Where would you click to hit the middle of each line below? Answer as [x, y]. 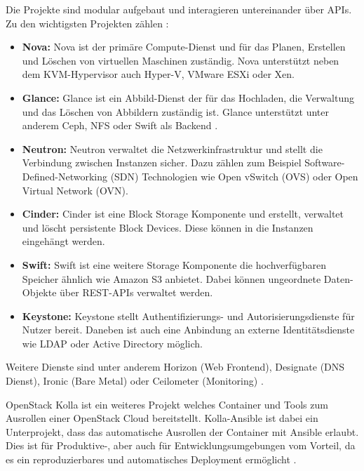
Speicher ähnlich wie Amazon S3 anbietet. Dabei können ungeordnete [171, 278]
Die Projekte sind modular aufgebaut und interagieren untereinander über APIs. [179, 9]
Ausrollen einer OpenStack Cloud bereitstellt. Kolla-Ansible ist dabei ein [162, 418]
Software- [325, 162]
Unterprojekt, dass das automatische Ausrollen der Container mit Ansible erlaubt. [182, 431]
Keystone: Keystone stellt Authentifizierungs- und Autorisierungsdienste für [188, 316]
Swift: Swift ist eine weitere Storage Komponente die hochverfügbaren [174, 264]
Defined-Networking [65, 176]
